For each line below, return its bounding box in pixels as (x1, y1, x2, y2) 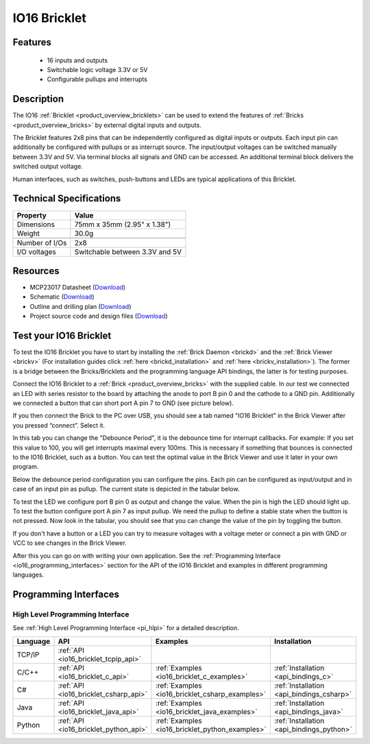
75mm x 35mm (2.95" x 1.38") (74, 220, 171, 229)
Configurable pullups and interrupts (47, 75, 147, 84)
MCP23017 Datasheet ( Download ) (29, 283, 126, 292)
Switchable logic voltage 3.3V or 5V (47, 65, 148, 73)
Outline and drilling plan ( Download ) (29, 302, 132, 310)
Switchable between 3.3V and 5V (74, 247, 182, 257)
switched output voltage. (12, 162, 84, 171)
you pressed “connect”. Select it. (12, 421, 106, 429)
